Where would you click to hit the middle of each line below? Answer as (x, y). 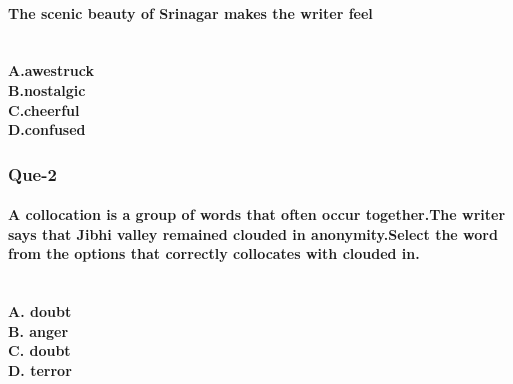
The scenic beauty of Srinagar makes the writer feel (190, 12)
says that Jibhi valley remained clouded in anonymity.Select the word (253, 233)
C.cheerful (44, 109)
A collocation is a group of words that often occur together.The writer (257, 214)
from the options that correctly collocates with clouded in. (214, 253)
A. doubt (40, 311)
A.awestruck (51, 70)
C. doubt (39, 350)
